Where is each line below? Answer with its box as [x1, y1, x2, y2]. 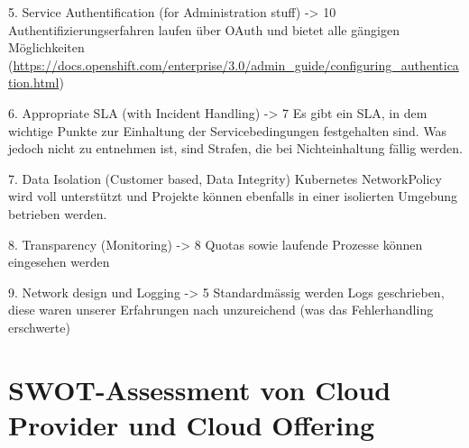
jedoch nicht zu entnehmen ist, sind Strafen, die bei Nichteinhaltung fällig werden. [8, 139, 463, 158]
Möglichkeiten [8, 38, 85, 57]
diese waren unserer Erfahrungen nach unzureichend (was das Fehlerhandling [8, 300, 434, 319]
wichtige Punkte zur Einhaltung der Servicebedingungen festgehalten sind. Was [8, 121, 447, 140]
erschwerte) [8, 317, 70, 336]
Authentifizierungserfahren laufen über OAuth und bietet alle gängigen [8, 20, 400, 39]
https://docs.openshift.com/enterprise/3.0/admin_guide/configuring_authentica [13, 55, 459, 74]
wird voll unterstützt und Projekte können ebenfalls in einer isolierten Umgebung [8, 187, 458, 206]
